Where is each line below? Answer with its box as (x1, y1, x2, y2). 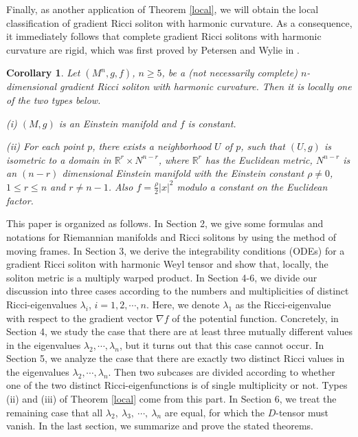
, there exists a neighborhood (92, 139, 212, 153)
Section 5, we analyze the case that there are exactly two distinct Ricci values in (6, 351, 345, 365)
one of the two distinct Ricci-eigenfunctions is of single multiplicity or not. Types (6, 378, 348, 392)
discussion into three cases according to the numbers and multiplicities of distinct (6, 284, 349, 298)
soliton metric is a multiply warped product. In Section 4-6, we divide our (6, 270, 317, 284)
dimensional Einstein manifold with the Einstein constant (62, 166, 304, 180)
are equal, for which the (164, 405, 265, 419)
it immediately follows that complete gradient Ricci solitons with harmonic (6, 29, 322, 43)
